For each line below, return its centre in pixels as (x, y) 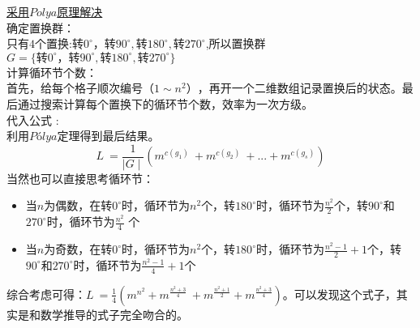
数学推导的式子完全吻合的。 (114, 314)
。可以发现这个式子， (339, 294)
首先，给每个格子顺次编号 (75, 88)
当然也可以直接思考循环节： (80, 178)
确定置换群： (41, 27)
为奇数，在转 (78, 249)
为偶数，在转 (78, 205)
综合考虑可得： (46, 294)
